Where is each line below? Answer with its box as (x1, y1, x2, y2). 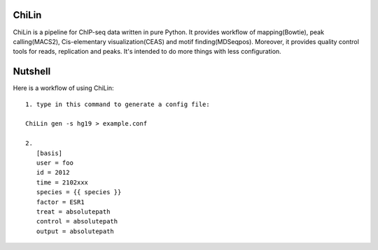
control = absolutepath (36, 217, 118, 226)
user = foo (36, 159, 73, 167)
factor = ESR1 (36, 198, 85, 206)
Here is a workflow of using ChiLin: (13, 84, 114, 92)
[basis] (36, 149, 63, 157)
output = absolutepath (36, 227, 115, 235)
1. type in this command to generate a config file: (25, 100, 210, 108)
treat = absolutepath (36, 207, 111, 216)
